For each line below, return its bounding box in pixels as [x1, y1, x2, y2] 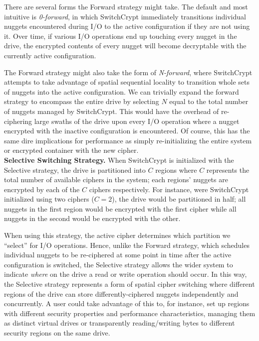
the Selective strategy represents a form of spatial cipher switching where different [4, 279, 255, 289]
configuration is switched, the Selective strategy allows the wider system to [4, 259, 233, 269]
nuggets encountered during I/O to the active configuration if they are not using [4, 21, 250, 31]
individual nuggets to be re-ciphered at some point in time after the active [4, 249, 232, 260]
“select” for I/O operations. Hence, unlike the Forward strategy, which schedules [4, 239, 250, 250]
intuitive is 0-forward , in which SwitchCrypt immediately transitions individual [4, 11, 246, 21]
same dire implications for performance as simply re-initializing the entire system [4, 135, 252, 145]
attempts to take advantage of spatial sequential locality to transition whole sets [4, 77, 250, 87]
